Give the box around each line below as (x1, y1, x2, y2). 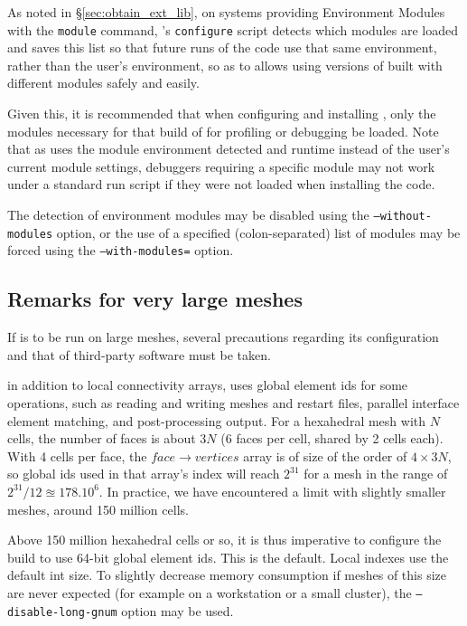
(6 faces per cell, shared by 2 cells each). (220, 429, 444, 448)
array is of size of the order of (243, 446, 407, 465)
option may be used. (121, 601, 234, 620)
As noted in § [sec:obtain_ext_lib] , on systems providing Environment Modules (7, 3, 445, 21)
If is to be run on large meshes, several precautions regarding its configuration (7, 327, 439, 346)
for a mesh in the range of (304, 464, 448, 483)
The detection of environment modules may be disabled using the (7, 205, 369, 223)
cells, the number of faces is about (7, 429, 196, 448)
